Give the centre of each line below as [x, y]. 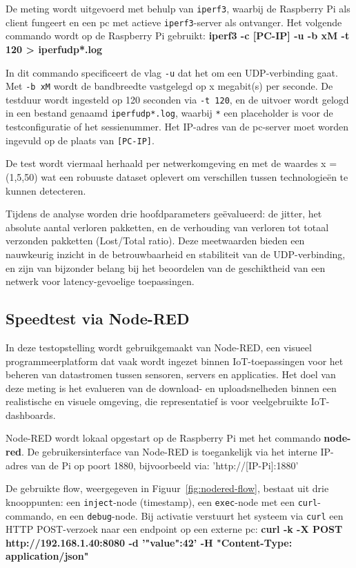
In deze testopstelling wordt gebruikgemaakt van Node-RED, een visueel [159, 347]
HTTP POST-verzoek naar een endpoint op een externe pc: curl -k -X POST [174, 529]
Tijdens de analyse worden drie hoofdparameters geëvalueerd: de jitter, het [164, 214]
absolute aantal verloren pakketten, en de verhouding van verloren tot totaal [167, 227]
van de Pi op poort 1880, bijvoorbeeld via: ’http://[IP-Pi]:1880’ [165, 465]
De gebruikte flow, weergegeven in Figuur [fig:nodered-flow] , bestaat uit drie [167, 488]
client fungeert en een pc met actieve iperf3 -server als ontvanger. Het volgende [174, 22]
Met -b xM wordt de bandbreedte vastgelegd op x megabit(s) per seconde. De [169, 86]
